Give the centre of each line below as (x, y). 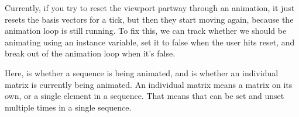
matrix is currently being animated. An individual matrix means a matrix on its (149, 84)
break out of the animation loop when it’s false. (90, 53)
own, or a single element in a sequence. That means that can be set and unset (145, 96)
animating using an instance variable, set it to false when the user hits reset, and (150, 42)
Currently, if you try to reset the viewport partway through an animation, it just (150, 8)
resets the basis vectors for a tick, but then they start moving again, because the (149, 19)
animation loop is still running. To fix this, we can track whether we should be (146, 31)
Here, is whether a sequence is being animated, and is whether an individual (142, 72)
